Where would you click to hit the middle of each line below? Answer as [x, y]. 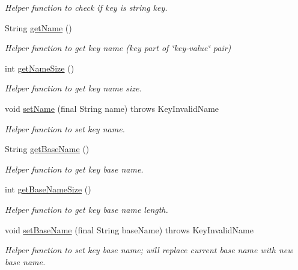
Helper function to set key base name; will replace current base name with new [149, 250]
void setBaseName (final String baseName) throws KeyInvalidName [129, 229]
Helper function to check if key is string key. [86, 7]
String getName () [38, 27]
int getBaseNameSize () [48, 189]
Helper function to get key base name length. [87, 209]
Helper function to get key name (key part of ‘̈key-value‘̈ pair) [118, 48]
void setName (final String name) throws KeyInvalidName [112, 108]
